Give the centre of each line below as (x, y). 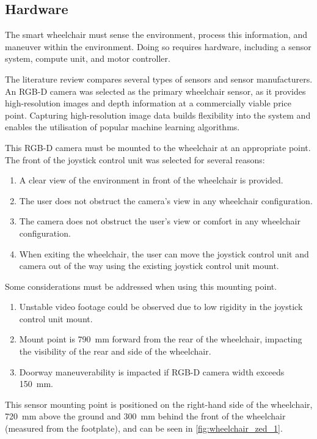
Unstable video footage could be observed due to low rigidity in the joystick (161, 307)
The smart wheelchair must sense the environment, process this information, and (156, 35)
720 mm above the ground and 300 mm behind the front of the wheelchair (145, 416)
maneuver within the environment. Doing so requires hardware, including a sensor (158, 46)
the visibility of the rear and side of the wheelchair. (115, 351)
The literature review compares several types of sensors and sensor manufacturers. (159, 79)
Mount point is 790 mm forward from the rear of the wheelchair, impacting (161, 339)
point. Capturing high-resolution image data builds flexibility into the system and (158, 115)
